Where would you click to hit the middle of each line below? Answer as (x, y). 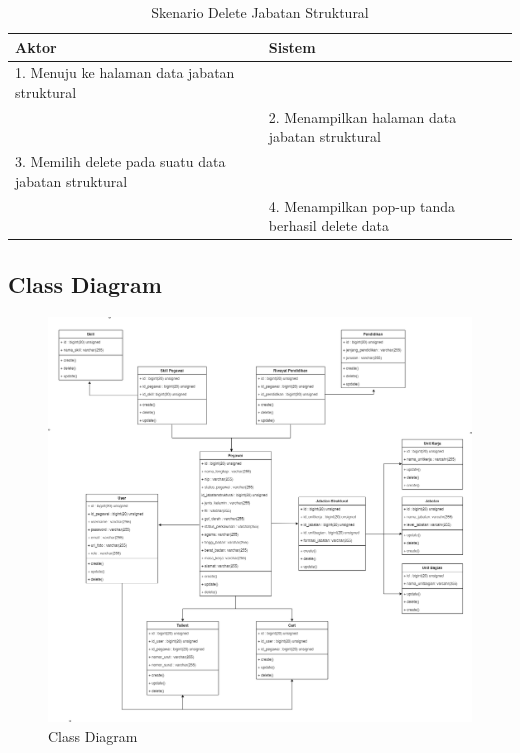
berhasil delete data (329, 225)
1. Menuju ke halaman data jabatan (125, 72)
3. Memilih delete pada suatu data (120, 161)
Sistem (292, 46)
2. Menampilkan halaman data (362, 116)
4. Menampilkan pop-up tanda (362, 205)
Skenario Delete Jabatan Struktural (260, 12)
